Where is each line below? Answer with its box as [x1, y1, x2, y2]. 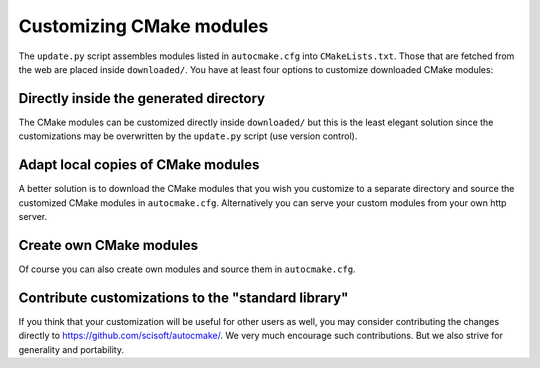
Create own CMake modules [18, 236, 199, 254]
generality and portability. [18, 343, 125, 355]
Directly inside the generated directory [18, 90, 266, 107]
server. [18, 210, 48, 222]
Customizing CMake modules [18, 15, 269, 37]
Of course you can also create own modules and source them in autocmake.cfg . [18, 263, 356, 275]
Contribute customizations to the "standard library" [18, 289, 349, 306]
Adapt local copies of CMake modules [18, 156, 260, 174]
